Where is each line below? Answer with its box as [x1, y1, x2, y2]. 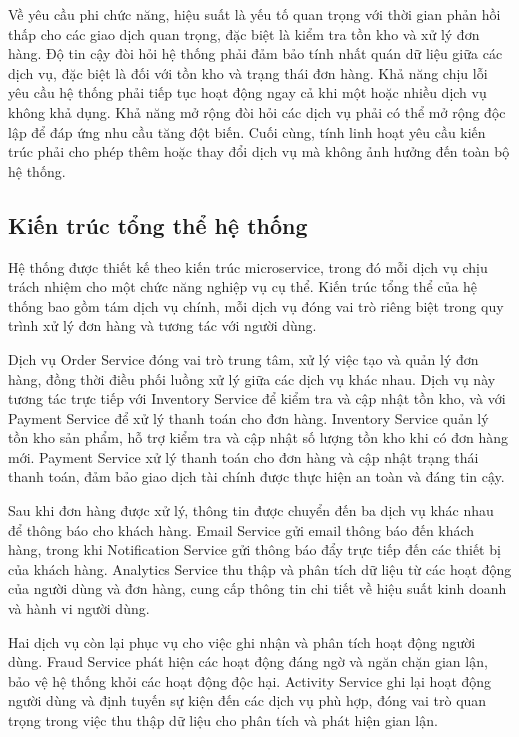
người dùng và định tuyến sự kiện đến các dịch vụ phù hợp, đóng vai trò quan [8, 690, 487, 711]
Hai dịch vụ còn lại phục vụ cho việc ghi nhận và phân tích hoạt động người [8, 631, 476, 652]
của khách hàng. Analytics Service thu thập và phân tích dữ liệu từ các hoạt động [8, 558, 512, 579]
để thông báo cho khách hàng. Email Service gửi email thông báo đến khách [8, 519, 475, 540]
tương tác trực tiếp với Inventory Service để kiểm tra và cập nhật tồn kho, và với [8, 388, 506, 409]
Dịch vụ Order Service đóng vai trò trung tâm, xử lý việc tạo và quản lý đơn [8, 348, 479, 369]
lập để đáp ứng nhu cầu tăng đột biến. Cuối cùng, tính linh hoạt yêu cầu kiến [8, 121, 486, 142]
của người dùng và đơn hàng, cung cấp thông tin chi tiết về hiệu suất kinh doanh [8, 578, 507, 599]
